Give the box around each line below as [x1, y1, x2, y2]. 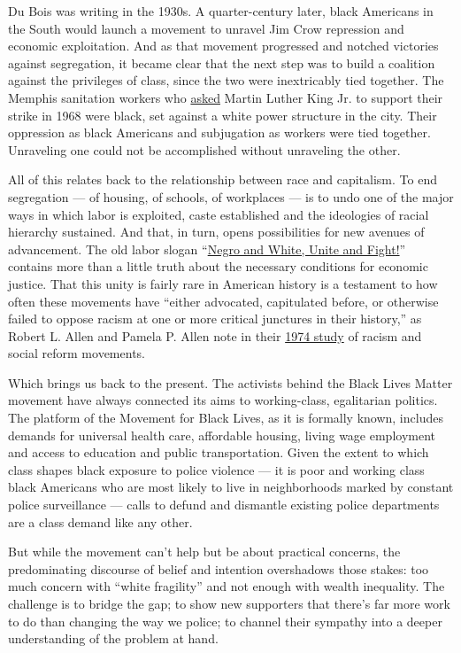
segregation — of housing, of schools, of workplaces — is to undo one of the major [8, 187, 454, 206]
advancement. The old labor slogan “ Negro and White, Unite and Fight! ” [8, 239, 406, 258]
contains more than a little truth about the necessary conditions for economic [8, 257, 428, 276]
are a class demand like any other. [8, 512, 193, 531]
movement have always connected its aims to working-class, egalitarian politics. [8, 391, 438, 409]
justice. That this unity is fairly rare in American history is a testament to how [8, 274, 438, 292]
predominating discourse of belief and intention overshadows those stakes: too [8, 559, 429, 578]
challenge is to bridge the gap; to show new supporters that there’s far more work [8, 595, 450, 612]
